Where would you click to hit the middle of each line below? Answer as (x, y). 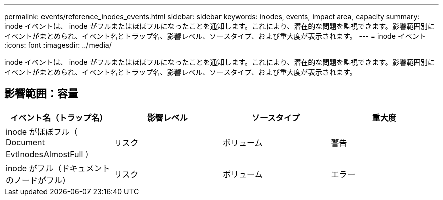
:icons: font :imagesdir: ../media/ (58, 45)
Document (25, 142)
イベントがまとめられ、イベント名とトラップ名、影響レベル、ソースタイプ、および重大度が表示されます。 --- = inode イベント (215, 36)
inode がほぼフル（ (42, 132)
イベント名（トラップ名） (59, 117)
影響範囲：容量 (41, 94)
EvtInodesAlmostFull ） (50, 154)
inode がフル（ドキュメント (58, 168)
